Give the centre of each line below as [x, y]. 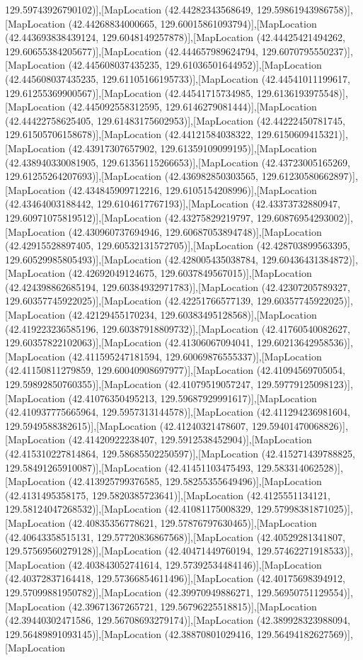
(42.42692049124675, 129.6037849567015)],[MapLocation [190, 273]
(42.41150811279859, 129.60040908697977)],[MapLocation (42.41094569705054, [175, 370]
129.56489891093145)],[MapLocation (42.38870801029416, [129, 633]
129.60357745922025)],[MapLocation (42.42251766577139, [129, 301]
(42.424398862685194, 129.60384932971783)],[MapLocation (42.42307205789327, [178, 286]
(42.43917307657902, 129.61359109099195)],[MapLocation [192, 148]
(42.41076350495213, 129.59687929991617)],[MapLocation [192, 398]
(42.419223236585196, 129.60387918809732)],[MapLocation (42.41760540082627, [178, 328]
